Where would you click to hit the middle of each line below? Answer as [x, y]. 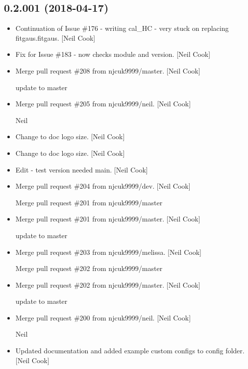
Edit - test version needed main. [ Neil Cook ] [82, 169]
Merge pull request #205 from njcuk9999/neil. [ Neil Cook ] [103, 104]
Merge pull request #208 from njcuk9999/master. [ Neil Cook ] [108, 70]
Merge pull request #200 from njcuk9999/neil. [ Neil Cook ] [103, 317]
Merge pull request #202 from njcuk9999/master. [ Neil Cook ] [108, 284]
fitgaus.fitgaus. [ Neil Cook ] [55, 37]
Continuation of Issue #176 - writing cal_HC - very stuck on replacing [122, 28]
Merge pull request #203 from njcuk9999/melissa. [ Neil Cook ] [108, 252]
